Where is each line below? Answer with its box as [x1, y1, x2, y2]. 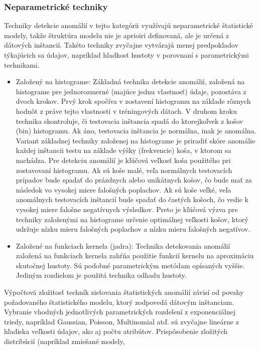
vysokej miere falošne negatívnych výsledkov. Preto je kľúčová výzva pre [16, 204, 238, 214]
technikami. [4, 59, 40, 70]
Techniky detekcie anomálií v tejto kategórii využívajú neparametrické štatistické [4, 20, 253, 31]
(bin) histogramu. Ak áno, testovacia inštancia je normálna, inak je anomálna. [16, 125, 256, 136]
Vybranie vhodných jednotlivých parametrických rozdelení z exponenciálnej [4, 306, 236, 317]
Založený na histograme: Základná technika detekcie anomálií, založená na [16, 76, 245, 87]
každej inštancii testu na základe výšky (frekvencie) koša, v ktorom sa [16, 145, 231, 155]
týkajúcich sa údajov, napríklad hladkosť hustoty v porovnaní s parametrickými [4, 50, 249, 60]
